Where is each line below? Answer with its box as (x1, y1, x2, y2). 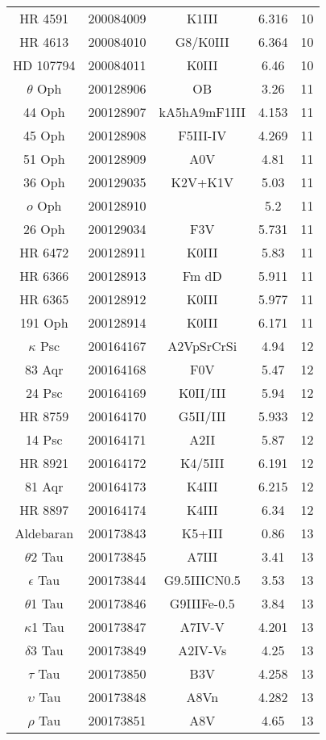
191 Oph (19, 313, 68, 332)
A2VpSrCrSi (167, 337, 237, 355)
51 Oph (23, 149, 65, 168)
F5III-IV (178, 126, 227, 144)
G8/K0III (175, 32, 229, 51)
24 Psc (25, 383, 63, 402)
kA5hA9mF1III (159, 102, 246, 121)
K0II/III (178, 383, 226, 402)
